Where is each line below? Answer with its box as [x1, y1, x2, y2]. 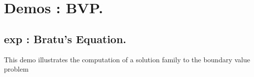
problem [4, 64, 29, 74]
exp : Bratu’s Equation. [4, 31, 127, 46]
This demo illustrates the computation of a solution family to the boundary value [4, 54, 250, 64]
